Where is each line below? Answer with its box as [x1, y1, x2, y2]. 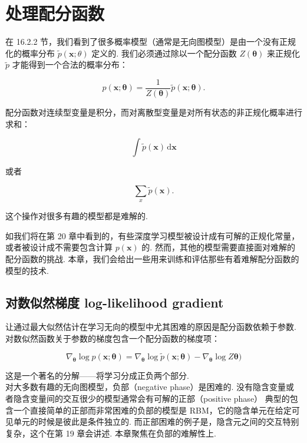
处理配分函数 [5, 1, 105, 25]
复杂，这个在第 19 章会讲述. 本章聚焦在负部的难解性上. [5, 427, 216, 439]
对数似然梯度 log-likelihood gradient [5, 293, 224, 311]
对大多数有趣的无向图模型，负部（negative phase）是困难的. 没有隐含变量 [5, 381, 286, 393]
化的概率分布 [5, 47, 55, 59]
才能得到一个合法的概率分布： [12, 58, 128, 71]
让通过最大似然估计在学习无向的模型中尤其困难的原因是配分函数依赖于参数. [5, 320, 296, 333]
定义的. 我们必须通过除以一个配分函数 [91, 47, 237, 59]
